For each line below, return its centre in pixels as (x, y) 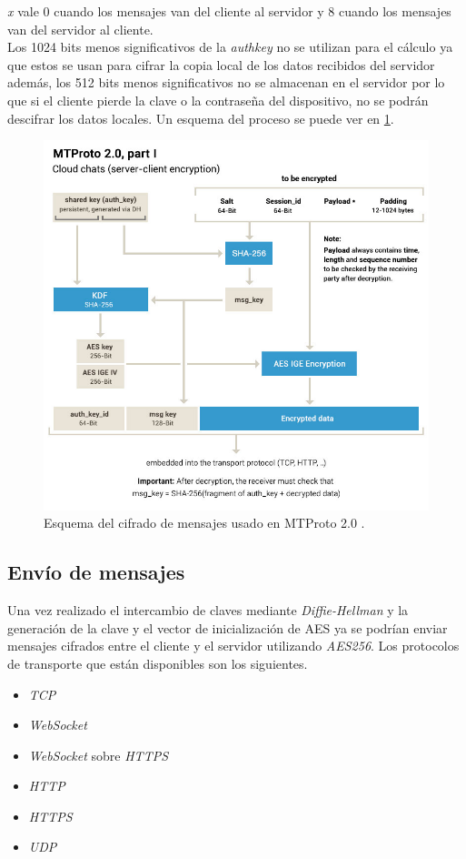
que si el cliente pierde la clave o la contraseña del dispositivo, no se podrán (218, 100)
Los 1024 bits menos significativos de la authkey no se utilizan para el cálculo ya (230, 47)
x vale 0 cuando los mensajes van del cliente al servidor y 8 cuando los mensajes (229, 11)
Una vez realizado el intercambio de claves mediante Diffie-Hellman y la (208, 610)
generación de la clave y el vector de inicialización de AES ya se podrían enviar (228, 627)
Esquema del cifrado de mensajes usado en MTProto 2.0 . (204, 523)
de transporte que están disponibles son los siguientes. (158, 663)
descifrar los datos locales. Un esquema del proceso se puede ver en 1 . (201, 118)
